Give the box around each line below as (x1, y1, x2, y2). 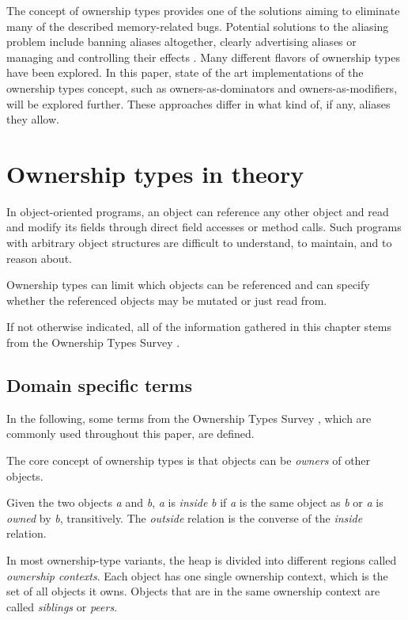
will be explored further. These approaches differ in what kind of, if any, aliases (6, 95, 391, 112)
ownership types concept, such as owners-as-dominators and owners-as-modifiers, (6, 79, 398, 96)
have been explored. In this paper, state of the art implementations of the (6, 64, 364, 81)
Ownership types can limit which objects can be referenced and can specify (6, 276, 370, 293)
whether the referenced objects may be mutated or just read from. (6, 291, 327, 308)
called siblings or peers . (6, 598, 118, 614)
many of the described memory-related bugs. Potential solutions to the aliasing (6, 17, 389, 34)
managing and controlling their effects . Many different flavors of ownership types (6, 48, 400, 65)
